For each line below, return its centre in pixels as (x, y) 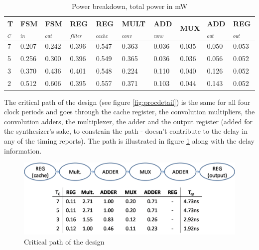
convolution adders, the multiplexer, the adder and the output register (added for (128, 121)
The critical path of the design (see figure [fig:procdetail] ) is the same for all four (127, 102)
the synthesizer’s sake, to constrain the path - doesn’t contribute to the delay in (126, 131)
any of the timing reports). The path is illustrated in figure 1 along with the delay (129, 141)
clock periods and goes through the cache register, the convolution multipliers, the (129, 112)
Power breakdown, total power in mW (129, 6)
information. (23, 150)
